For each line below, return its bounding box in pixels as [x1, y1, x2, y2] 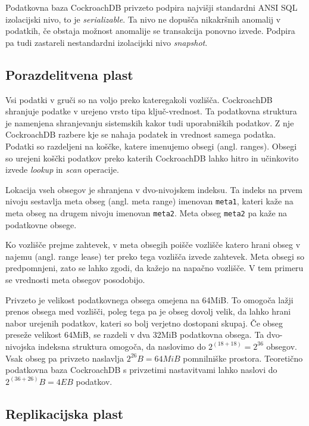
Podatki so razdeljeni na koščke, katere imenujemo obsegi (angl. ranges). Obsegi [5, 139, 297, 152]
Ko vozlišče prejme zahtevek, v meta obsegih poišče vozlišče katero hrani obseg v [5, 238, 301, 251]
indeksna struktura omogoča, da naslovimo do [38, 340, 206, 352]
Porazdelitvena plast [5, 65, 133, 83]
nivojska [5, 340, 36, 352]
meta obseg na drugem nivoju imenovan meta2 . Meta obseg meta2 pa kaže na [5, 206, 288, 219]
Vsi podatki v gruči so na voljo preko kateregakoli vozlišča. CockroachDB [5, 93, 273, 105]
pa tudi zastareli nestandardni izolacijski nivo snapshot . [5, 36, 208, 48]
